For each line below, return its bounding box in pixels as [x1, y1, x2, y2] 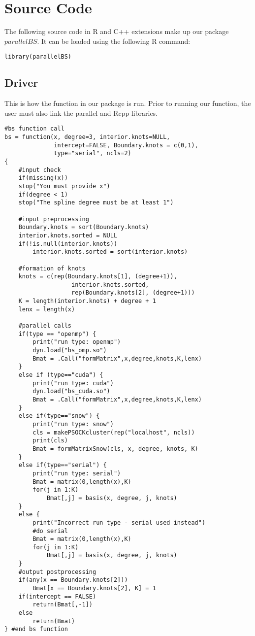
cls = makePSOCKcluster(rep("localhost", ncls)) [32, 429, 195, 436]
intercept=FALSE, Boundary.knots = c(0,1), [54, 141, 198, 149]
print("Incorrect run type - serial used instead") [32, 519, 206, 526]
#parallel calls [18, 322, 72, 330]
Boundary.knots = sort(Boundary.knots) [18, 224, 149, 231]
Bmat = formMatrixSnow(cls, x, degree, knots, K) [32, 445, 198, 452]
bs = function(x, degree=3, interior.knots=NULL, [4, 134, 170, 141]
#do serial [32, 527, 68, 535]
